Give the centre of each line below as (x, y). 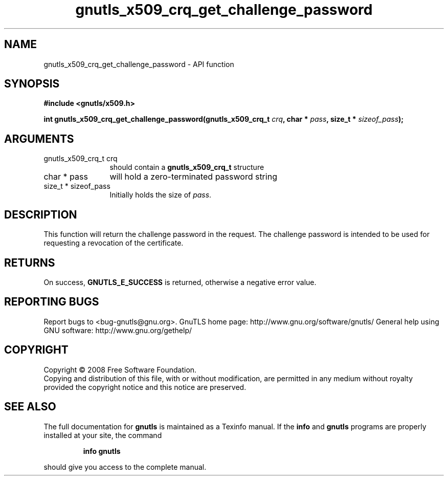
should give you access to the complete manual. (125, 467)
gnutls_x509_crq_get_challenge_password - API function (139, 64)
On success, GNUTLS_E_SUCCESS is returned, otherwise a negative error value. (180, 282)
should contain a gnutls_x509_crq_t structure (187, 167)
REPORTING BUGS (52, 302)
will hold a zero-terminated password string (193, 177)
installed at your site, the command (103, 435)
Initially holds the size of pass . (161, 195)
